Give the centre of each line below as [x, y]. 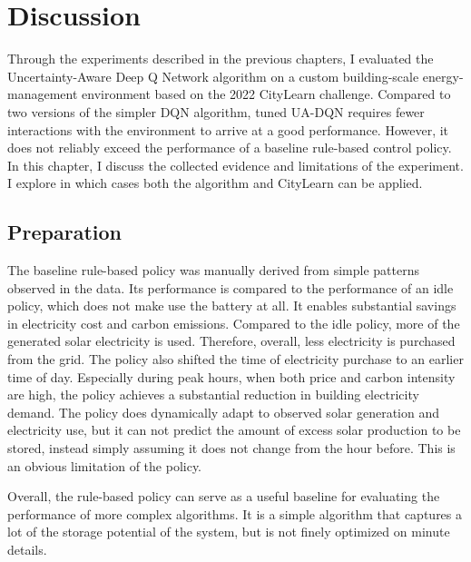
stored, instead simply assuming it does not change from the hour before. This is [231, 448]
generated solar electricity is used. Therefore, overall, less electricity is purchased [231, 341]
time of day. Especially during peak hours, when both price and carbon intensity [231, 376]
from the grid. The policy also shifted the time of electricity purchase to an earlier [235, 359]
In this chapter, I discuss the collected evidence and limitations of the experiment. [235, 165]
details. [27, 549]
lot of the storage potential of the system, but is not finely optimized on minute [229, 532]
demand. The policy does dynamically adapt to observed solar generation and [223, 412]
